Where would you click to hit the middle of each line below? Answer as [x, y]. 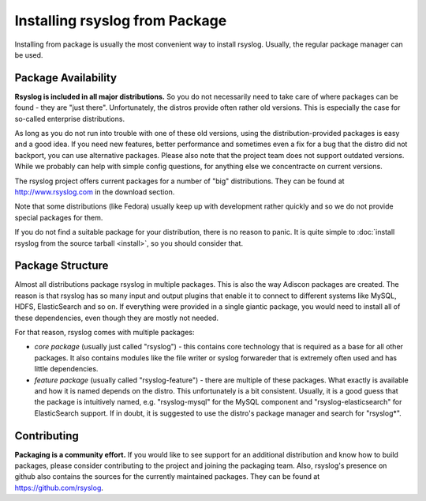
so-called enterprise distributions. [70, 119]
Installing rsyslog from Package [121, 21]
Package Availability [66, 78]
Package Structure [62, 266]
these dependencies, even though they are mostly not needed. [116, 318]
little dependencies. [66, 369]
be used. [29, 55]
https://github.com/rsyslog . [59, 488]
